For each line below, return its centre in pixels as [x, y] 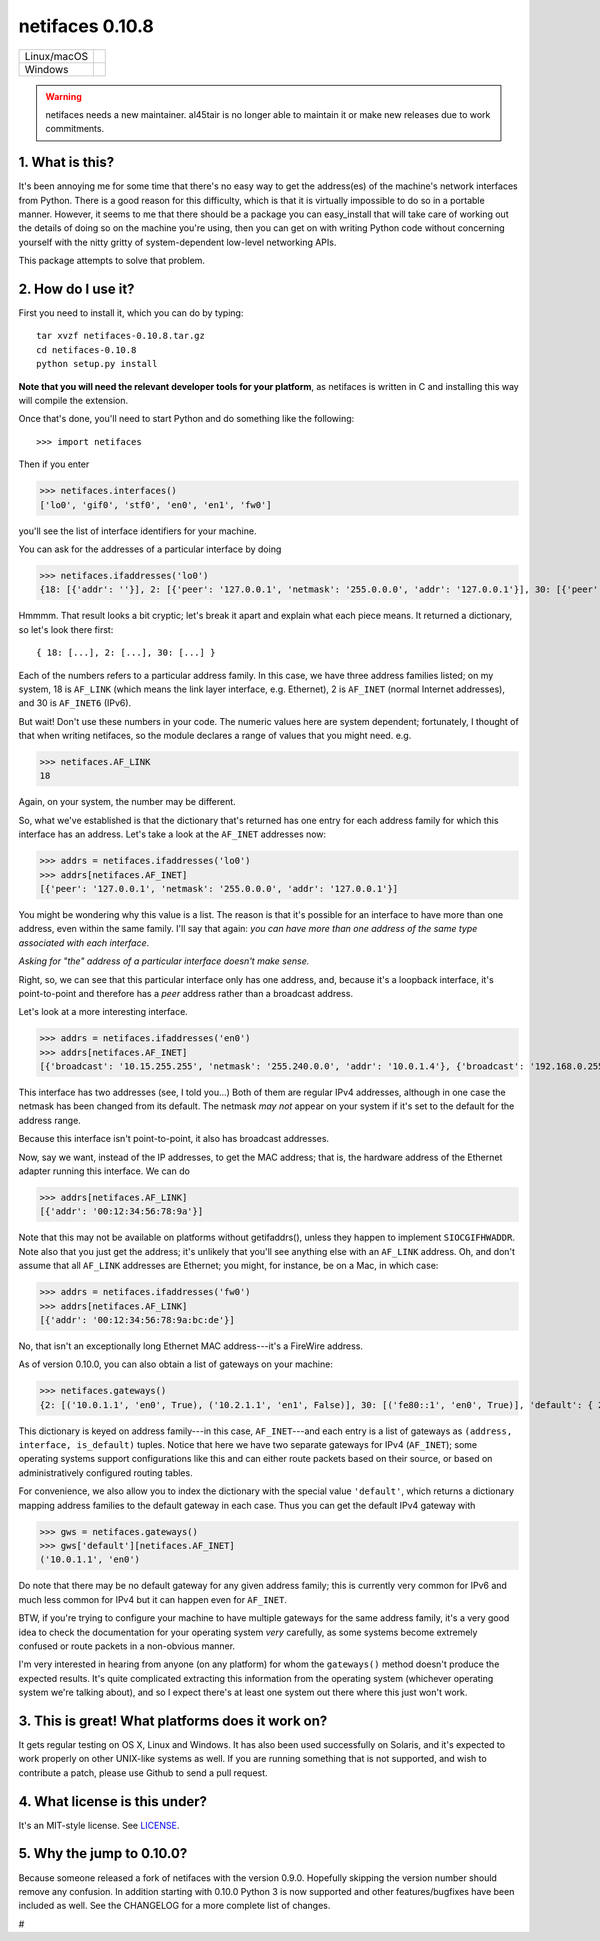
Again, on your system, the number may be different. [127, 802]
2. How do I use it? [76, 289]
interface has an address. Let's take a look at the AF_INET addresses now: [172, 834]
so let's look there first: [66, 629]
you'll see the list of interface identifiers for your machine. [137, 531]
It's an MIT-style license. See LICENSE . [99, 1825]
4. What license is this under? [112, 1801]
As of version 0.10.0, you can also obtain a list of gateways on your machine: [176, 1364]
